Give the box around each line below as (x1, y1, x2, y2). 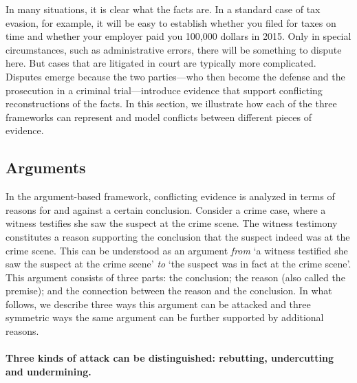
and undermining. (6, 364, 91, 378)
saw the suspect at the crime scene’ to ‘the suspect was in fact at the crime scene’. (6, 256, 351, 271)
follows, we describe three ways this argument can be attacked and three (6, 296, 311, 311)
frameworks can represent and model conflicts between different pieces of (6, 109, 312, 124)
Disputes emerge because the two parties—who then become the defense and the (6, 69, 345, 83)
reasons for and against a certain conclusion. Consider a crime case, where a (6, 202, 326, 217)
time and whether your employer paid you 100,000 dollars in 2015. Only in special (6, 29, 351, 43)
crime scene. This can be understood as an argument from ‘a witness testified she (6, 243, 348, 257)
